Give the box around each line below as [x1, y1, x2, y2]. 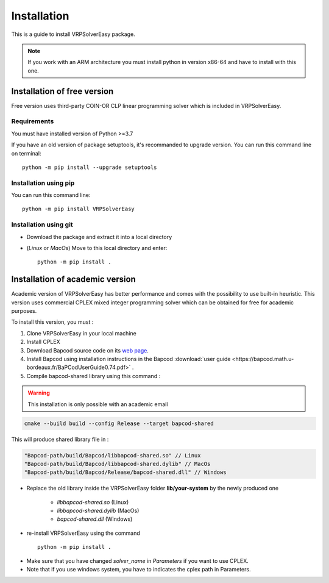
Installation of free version [11, 86, 114, 96]
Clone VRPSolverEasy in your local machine [26, 329, 136, 337]
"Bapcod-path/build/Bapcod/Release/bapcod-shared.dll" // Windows [24, 469, 227, 476]
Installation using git [11, 220, 73, 229]
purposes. [11, 307, 37, 315]
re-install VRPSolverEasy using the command [26, 529, 140, 537]
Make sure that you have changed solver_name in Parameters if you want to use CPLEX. [26, 557, 249, 564]
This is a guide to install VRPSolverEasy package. [11, 30, 135, 38]
